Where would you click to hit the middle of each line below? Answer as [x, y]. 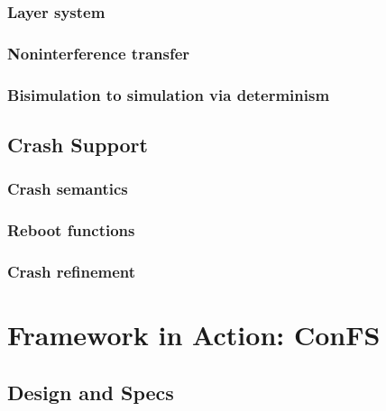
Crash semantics [68, 189]
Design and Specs [91, 392]
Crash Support [78, 144]
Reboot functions [71, 230]
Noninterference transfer [99, 53]
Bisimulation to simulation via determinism [169, 94]
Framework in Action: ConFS [194, 335]
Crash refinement [72, 271]
